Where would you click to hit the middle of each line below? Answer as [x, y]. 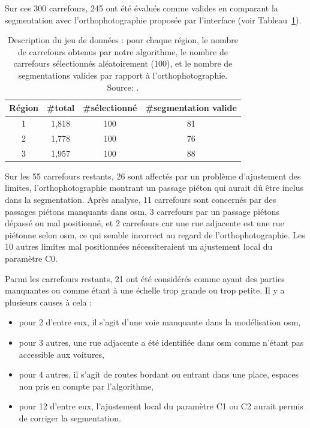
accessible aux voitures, [61, 354]
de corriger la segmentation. [70, 417]
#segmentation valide [191, 108]
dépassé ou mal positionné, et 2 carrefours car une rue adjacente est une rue [145, 223]
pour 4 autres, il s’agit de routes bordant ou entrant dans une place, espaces [159, 374]
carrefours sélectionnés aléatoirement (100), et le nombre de [123, 63]
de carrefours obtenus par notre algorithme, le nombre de [123, 51]
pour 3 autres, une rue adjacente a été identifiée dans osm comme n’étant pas [161, 342]
